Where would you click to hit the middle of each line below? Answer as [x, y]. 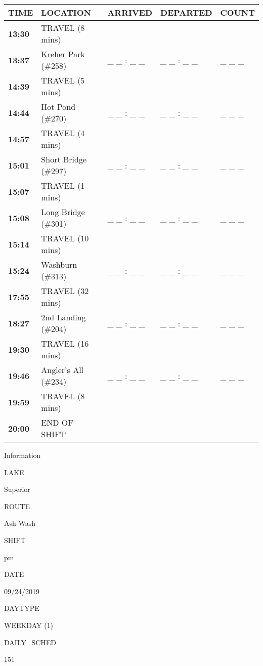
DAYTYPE [22, 608]
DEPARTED [186, 12]
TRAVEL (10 [65, 238]
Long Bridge [63, 212]
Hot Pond [58, 107]
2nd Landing [63, 317]
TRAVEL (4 [63, 133]
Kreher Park [63, 54]
